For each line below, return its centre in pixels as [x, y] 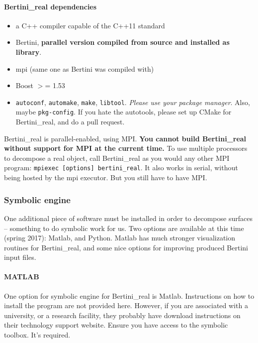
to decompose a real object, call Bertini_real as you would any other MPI [117, 158]
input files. [20, 257]
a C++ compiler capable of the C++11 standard [90, 25]
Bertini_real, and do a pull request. [70, 122]
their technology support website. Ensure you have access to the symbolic [116, 325]
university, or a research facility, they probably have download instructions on [122, 315]
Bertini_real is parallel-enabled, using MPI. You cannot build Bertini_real [125, 138]
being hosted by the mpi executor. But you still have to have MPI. [106, 177]
